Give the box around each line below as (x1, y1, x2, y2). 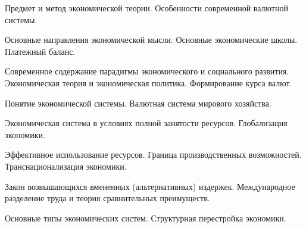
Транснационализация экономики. (5, 160, 127, 172)
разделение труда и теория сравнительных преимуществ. (5, 192, 210, 204)
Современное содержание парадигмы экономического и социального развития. (5, 65, 289, 77)
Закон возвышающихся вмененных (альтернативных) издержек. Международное (5, 180, 295, 192)
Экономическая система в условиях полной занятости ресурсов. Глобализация (5, 117, 288, 129)
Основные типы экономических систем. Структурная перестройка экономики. (5, 211, 286, 224)
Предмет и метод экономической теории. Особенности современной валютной (5, 2, 288, 14)
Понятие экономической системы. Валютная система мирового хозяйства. (5, 96, 271, 109)
